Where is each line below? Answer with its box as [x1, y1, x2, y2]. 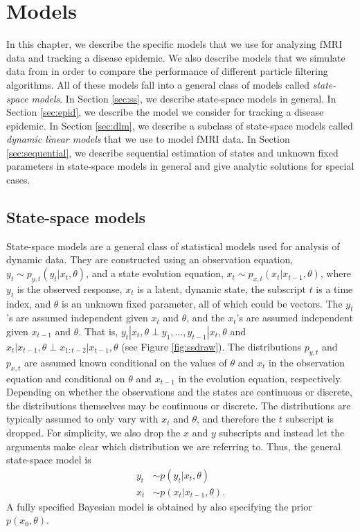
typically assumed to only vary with [6, 411, 159, 426]
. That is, [78, 324, 118, 339]
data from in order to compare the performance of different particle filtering [6, 64, 328, 78]
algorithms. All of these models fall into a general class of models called [6, 77, 310, 91]
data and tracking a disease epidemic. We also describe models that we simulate [6, 50, 345, 64]
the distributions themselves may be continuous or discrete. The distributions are [6, 398, 351, 412]
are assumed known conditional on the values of [24, 355, 227, 369]
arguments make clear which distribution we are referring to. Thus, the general [6, 438, 341, 453]
